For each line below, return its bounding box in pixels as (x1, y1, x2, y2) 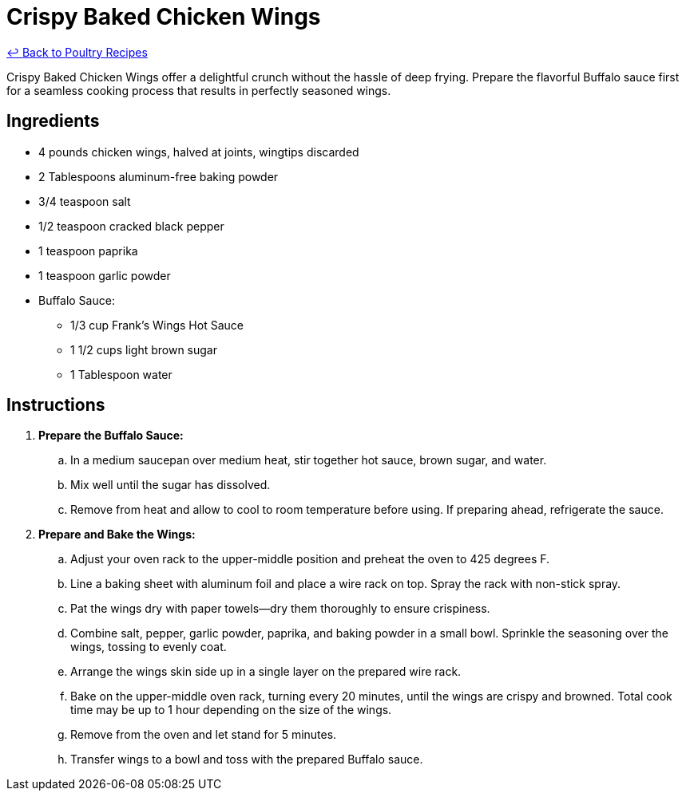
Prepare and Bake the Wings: (38, 527, 196, 542)
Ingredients (6, 111, 100, 132)
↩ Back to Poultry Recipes (6, 45, 148, 59)
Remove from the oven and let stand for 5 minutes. (70, 728, 337, 742)
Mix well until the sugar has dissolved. (70, 478, 271, 492)
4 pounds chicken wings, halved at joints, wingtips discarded (38, 144, 359, 159)
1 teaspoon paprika (38, 243, 138, 258)
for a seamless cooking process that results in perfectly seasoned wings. (6, 83, 391, 97)
